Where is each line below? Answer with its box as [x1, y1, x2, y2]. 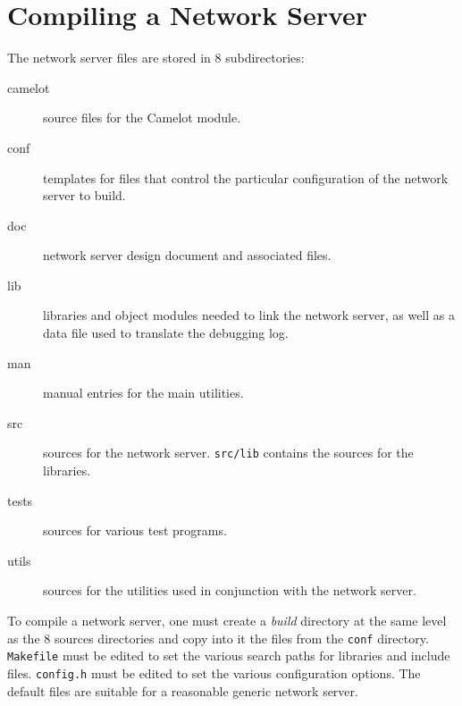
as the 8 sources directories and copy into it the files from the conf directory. [7, 628, 429, 647]
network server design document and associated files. [43, 246, 332, 265]
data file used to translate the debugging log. [43, 324, 289, 342]
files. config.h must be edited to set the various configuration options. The [7, 663, 421, 682]
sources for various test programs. [43, 521, 227, 540]
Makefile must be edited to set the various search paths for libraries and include [7, 646, 450, 665]
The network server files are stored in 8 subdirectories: [7, 48, 305, 67]
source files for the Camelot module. [43, 108, 241, 127]
